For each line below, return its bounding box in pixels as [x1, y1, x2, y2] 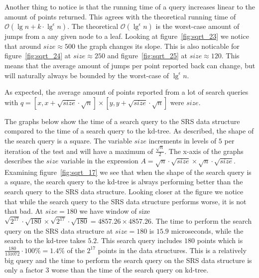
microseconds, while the [171, 225, 244, 236]
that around [4, 40, 41, 51]
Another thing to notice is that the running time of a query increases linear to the [4, 1, 255, 11]
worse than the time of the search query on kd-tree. [51, 265, 209, 275]
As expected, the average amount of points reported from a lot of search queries [4, 87, 249, 97]
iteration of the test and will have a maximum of [4, 145, 153, 156]
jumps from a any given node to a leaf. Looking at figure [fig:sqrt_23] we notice [4, 31, 249, 41]
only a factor [4, 265, 43, 275]
